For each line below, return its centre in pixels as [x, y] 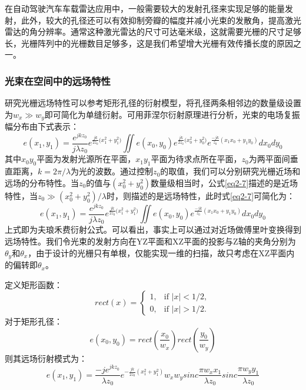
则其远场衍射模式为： [46, 358]
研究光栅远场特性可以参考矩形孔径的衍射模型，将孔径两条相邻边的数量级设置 [153, 103]
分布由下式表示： [46, 126]
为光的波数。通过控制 [112, 171]
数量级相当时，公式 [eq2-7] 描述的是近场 [224, 182]
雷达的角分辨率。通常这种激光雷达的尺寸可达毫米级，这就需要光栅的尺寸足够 [153, 32]
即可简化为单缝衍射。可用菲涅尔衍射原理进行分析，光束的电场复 [168, 114]
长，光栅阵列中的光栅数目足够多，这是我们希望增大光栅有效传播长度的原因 [149, 43]
